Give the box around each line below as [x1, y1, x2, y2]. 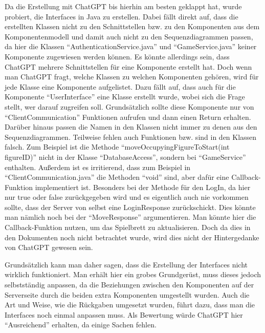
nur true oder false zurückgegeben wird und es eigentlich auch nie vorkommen [5, 192, 249, 202]
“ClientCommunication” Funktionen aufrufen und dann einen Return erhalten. [5, 111, 251, 122]
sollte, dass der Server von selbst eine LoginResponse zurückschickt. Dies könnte [5, 201, 256, 212]
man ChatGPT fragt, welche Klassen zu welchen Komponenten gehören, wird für [5, 71, 259, 82]
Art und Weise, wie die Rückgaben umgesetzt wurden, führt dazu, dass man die [5, 299, 255, 310]
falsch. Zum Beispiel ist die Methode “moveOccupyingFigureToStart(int [5, 141, 230, 152]
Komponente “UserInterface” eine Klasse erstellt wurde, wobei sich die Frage [5, 91, 245, 102]
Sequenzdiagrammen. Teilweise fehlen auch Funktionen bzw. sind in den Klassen [5, 131, 257, 142]
